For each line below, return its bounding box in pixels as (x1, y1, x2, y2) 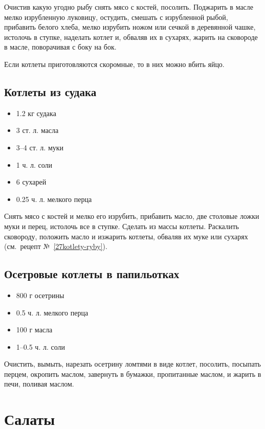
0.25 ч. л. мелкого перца (16, 193, 92, 204)
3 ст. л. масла (16, 125, 59, 136)
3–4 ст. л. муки (16, 142, 64, 152)
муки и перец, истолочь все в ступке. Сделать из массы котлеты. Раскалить (4, 220, 239, 231)
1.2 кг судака (16, 107, 56, 118)
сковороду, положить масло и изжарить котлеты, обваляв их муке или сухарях (4, 231, 248, 241)
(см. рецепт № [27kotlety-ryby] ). (4, 241, 107, 252)
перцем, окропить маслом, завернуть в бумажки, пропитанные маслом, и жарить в (4, 368, 261, 379)
